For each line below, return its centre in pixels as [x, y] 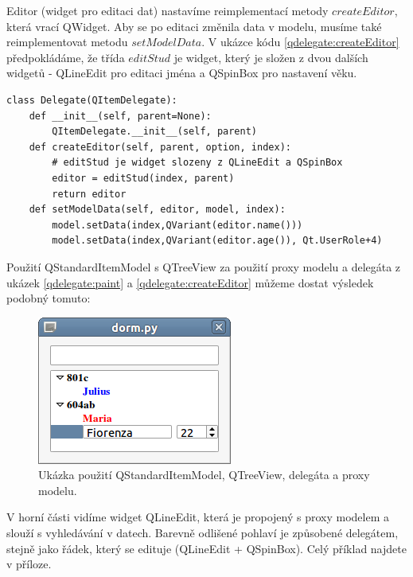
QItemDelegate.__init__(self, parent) [154, 132]
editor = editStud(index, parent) [143, 178]
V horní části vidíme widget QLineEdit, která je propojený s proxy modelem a [198, 517]
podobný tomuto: [49, 298]
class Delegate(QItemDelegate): [92, 100]
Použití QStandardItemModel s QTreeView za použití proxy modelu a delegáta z [204, 266]
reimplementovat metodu [67, 42]
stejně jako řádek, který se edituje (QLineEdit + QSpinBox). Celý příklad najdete [206, 548]
